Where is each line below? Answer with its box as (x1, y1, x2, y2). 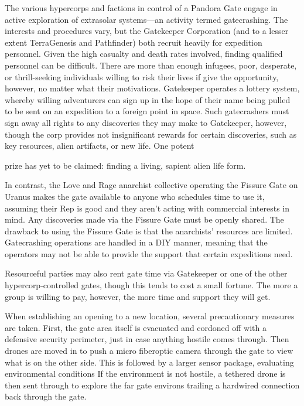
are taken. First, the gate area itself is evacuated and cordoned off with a (5, 321, 267, 333)
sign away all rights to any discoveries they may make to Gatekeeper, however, (5, 116, 287, 128)
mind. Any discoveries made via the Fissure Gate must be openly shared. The (5, 213, 284, 226)
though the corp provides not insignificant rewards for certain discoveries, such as (5, 128, 297, 140)
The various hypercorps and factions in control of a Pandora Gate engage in (5, 2, 278, 13)
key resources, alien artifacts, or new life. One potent (5, 139, 194, 152)
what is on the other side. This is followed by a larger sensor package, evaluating (5, 356, 294, 368)
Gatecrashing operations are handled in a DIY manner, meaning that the (5, 236, 268, 248)
